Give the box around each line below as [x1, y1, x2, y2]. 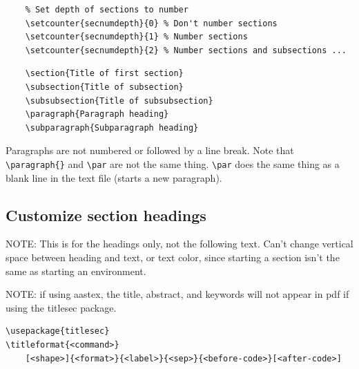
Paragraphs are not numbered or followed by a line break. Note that [6, 143, 294, 158]
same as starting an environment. [6, 263, 146, 278]
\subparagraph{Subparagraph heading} [25, 122, 199, 133]
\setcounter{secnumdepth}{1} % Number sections [25, 32, 248, 42]
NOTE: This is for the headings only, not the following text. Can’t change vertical [6, 236, 353, 251]
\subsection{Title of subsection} [25, 82, 184, 92]
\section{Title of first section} [25, 68, 184, 79]
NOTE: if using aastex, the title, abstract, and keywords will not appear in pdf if [6, 287, 349, 301]
